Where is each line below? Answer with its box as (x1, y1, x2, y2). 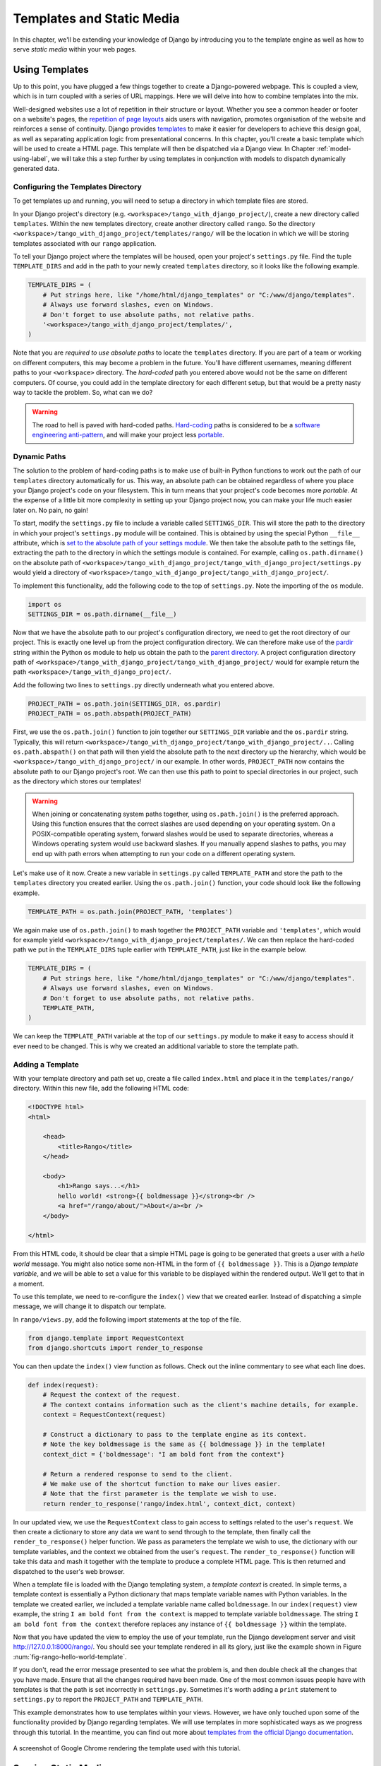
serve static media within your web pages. (13, 45, 137, 53)
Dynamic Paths (13, 451, 66, 461)
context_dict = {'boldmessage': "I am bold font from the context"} (42, 1450, 285, 1458)
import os (28, 600, 62, 608)
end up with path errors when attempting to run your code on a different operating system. (32, 849, 296, 858)
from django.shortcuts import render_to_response (28, 1344, 203, 1352)
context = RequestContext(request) (42, 1411, 166, 1419)
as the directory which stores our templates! (13, 777, 142, 786)
